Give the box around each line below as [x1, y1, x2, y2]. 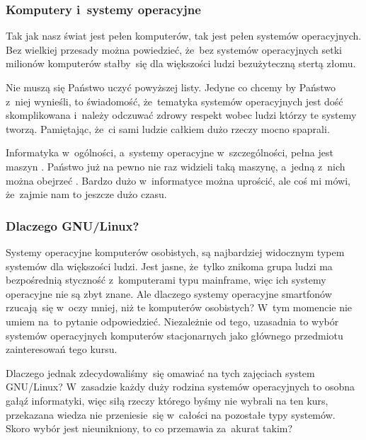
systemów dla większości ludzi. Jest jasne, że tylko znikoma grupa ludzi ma [6, 258, 333, 273]
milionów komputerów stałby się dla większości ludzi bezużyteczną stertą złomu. [6, 56, 356, 71]
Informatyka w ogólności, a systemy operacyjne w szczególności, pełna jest [6, 145, 333, 160]
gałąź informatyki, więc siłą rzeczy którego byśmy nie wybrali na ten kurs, [6, 393, 328, 407]
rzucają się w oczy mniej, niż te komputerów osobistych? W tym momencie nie [6, 300, 353, 315]
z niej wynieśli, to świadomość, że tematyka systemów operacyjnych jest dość [6, 93, 343, 108]
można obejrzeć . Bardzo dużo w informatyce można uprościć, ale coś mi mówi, [6, 173, 350, 187]
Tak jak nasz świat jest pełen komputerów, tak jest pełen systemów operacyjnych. [6, 28, 362, 43]
